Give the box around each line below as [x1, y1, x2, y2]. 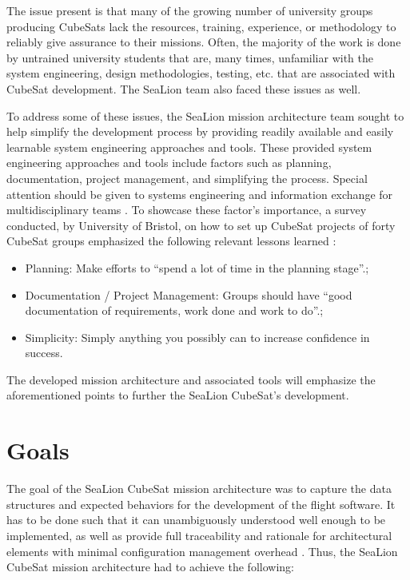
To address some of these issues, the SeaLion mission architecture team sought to [6, 107, 404, 124]
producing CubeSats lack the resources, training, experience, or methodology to [6, 18, 396, 34]
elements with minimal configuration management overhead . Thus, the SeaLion [6, 542, 398, 559]
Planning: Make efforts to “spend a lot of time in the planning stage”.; [25, 259, 369, 276]
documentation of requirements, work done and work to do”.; [25, 302, 324, 319]
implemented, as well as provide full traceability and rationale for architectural [6, 526, 392, 543]
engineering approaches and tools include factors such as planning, [6, 154, 332, 171]
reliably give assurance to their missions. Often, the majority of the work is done [6, 34, 401, 50]
